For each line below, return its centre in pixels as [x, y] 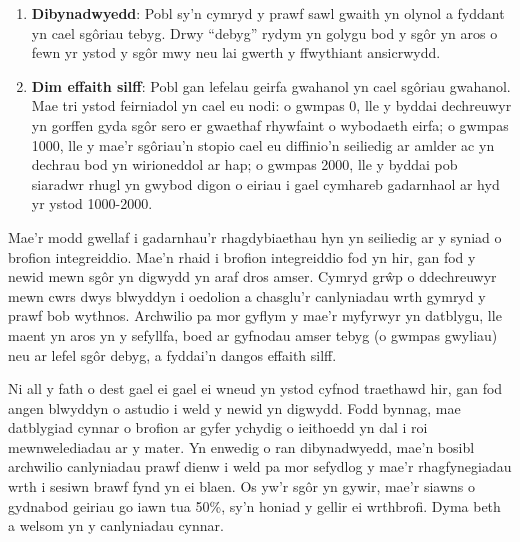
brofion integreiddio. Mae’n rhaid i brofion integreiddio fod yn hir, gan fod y [242, 256]
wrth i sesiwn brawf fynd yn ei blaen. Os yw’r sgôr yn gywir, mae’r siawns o [241, 486]
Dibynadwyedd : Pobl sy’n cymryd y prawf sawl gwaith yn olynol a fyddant [268, 13]
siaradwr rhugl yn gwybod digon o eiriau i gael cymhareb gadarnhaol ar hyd [265, 183]
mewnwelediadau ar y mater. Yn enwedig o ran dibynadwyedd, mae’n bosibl [241, 446]
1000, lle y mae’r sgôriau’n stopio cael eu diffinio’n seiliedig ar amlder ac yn [263, 144]
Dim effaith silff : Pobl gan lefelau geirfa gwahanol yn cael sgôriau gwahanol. [271, 85]
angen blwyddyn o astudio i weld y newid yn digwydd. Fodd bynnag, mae [234, 407]
